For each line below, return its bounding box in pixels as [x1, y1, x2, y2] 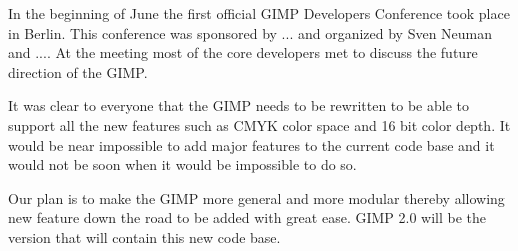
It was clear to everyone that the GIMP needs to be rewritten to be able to [8, 95, 469, 116]
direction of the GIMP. [8, 61, 148, 82]
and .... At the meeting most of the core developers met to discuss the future [8, 42, 478, 63]
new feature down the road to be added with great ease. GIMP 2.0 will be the [8, 207, 487, 228]
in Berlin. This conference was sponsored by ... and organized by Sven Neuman [8, 22, 493, 43]
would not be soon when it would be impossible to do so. [8, 154, 357, 175]
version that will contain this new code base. [8, 226, 281, 247]
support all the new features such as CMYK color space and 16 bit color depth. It [8, 114, 511, 135]
